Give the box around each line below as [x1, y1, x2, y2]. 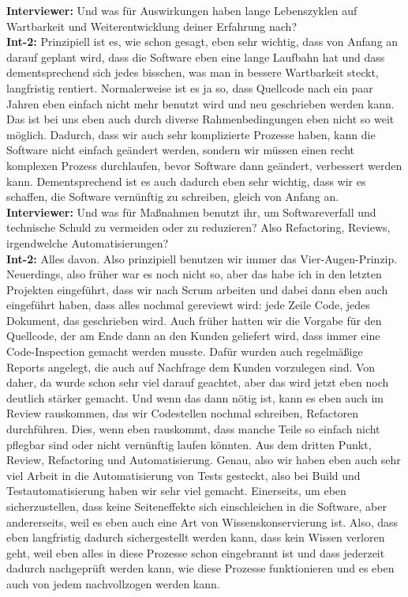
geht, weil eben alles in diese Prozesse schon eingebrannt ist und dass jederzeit [6, 544, 385, 561]
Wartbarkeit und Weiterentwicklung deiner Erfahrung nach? [6, 17, 298, 34]
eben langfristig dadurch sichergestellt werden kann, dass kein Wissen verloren [6, 529, 385, 546]
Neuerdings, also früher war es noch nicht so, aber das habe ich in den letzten [6, 266, 382, 282]
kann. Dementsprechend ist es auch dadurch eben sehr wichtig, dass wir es [6, 172, 366, 189]
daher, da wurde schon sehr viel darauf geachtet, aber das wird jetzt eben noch [6, 374, 389, 391]
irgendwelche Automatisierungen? [6, 234, 169, 251]
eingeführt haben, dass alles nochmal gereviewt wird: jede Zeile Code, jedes [6, 297, 370, 313]
